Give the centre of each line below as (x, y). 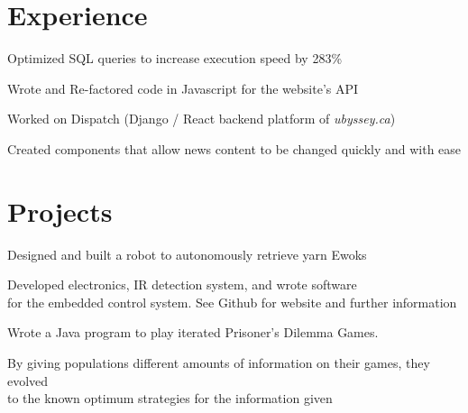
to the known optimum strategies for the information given (170, 398)
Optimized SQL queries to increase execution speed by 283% (175, 58)
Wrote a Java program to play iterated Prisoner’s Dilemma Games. (193, 332)
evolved (28, 380)
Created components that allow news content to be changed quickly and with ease (234, 148)
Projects (60, 211)
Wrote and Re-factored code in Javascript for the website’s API (183, 88)
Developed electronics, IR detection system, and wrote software (182, 285)
